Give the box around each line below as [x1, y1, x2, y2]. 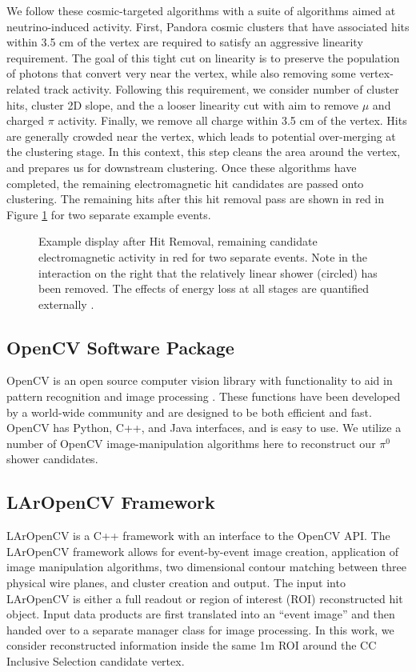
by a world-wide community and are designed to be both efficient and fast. [6, 403, 372, 420]
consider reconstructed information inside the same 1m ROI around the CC [6, 637, 377, 654]
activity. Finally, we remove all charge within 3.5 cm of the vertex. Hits [58, 112, 407, 129]
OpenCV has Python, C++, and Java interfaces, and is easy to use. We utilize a [6, 419, 402, 436]
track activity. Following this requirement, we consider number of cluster [43, 80, 399, 97]
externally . [38, 295, 94, 312]
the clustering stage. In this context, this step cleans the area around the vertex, [6, 143, 401, 160]
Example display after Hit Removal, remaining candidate [38, 233, 318, 250]
